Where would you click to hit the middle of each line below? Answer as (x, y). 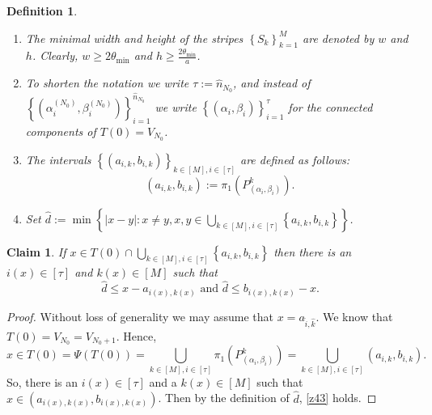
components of (61, 131)
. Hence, (136, 335)
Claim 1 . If (36, 251)
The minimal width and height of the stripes (134, 38)
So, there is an (42, 381)
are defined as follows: (295, 159)
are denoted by (339, 38)
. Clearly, (55, 55)
